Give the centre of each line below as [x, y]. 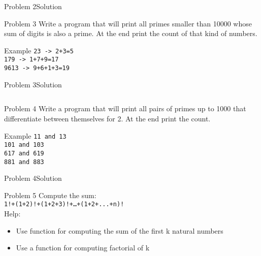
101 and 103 [24, 145]
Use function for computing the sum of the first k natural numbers [120, 230]
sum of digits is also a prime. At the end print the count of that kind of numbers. [131, 33]
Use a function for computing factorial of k [83, 248]
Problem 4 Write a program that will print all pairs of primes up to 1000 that [125, 108]
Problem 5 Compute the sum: [50, 195]
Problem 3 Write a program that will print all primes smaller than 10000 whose [128, 23]
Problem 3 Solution [33, 84]
